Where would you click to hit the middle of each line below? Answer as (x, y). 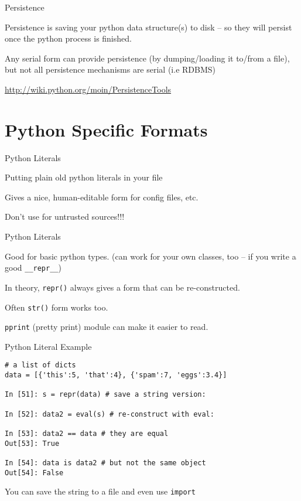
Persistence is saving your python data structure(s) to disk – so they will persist (148, 27)
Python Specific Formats (106, 129)
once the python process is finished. (68, 38)
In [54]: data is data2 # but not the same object (105, 463)
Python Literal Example (48, 346)
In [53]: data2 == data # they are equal (87, 434)
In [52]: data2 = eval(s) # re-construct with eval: (110, 414)
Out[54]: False (34, 473)
